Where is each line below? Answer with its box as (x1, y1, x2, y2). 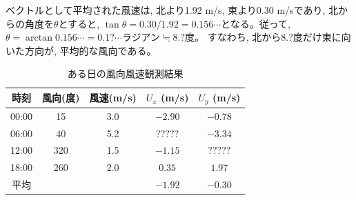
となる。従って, (221, 16, 290, 30)
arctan (26, 33, 53, 43)
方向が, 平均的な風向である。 (24, 43, 157, 57)
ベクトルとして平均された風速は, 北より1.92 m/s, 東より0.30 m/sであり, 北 (6, 3, 339, 17)
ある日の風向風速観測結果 (67, 66, 184, 81)
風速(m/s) (89, 90, 137, 105)
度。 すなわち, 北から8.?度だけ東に (185, 30, 342, 44)
